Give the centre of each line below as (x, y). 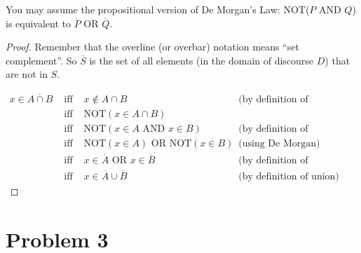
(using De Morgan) (279, 144)
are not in (27, 74)
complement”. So (41, 60)
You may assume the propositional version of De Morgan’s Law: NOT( (158, 9)
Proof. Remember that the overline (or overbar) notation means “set (152, 47)
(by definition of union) (289, 176)
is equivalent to (39, 23)
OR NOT (171, 144)
